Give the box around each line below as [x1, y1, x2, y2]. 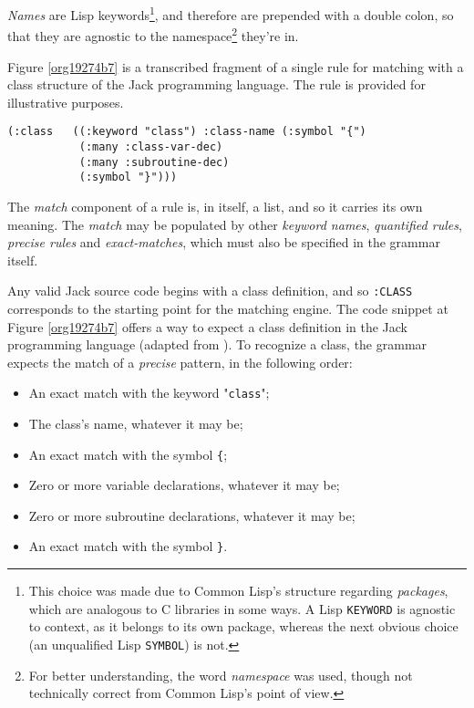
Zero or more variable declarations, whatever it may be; [28, 475, 340, 495]
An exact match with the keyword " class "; [28, 383, 270, 402]
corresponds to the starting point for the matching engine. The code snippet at [7, 298, 448, 318]
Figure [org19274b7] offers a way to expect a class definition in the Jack [7, 317, 407, 336]
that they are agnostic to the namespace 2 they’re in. [7, 24, 299, 45]
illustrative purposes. [7, 92, 124, 111]
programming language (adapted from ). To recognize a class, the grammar [7, 335, 428, 354]
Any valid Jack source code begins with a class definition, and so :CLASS [7, 281, 413, 300]
